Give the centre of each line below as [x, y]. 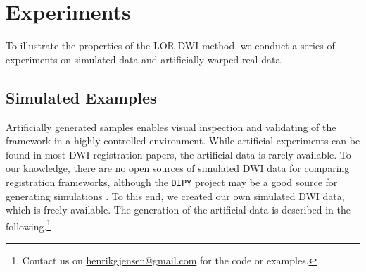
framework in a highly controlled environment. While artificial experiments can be [183, 141]
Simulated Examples [81, 97]
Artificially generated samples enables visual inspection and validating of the [171, 126]
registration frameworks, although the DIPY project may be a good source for [172, 181]
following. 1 [29, 225]
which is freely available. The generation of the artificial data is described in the [178, 210]
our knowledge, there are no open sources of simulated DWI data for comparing [178, 168]
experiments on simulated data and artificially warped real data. [145, 59]
